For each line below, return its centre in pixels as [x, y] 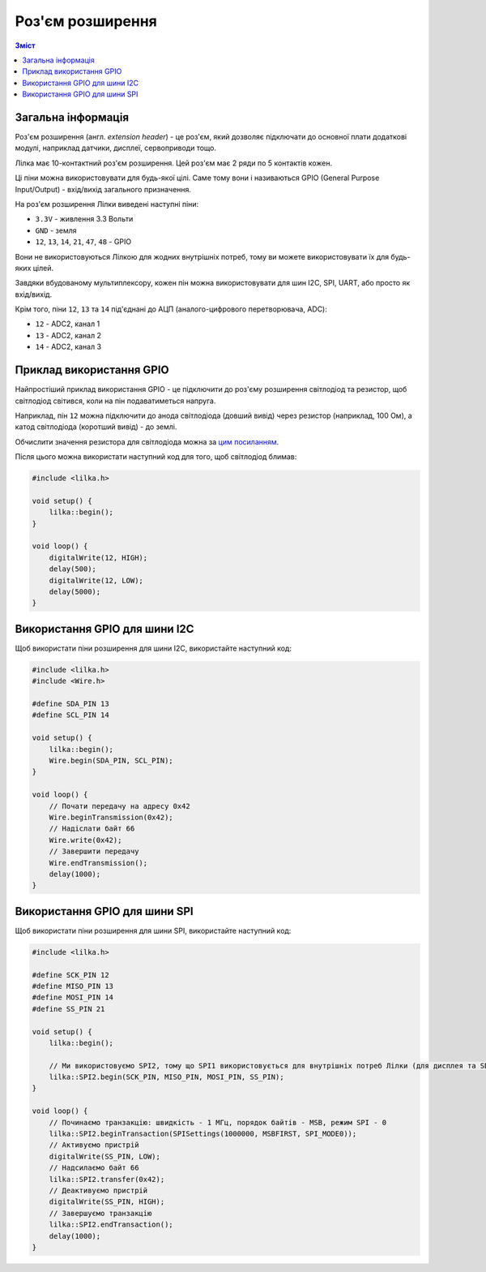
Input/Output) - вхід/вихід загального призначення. [103, 189]
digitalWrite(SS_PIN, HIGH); [107, 1202]
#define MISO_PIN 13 [72, 986]
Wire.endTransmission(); [98, 863]
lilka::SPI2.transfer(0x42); [107, 1179]
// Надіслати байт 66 [92, 829]
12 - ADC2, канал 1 [68, 324]
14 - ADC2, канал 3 [68, 347]
